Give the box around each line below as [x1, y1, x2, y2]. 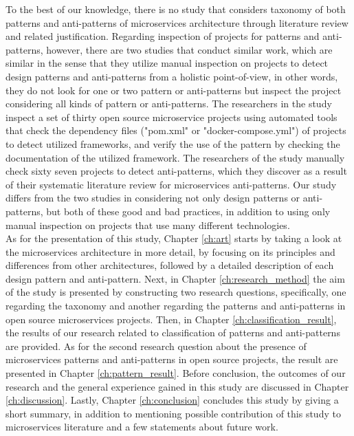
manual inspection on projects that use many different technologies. [5, 217, 290, 232]
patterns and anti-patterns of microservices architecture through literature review [5, 15, 349, 30]
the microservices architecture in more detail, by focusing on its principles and [5, 244, 335, 259]
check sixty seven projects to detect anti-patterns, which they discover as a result [5, 164, 347, 178]
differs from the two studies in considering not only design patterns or [5, 190, 300, 205]
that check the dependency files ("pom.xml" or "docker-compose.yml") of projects [5, 123, 346, 138]
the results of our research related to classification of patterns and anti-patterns [5, 325, 340, 340]
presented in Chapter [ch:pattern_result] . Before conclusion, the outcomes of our [5, 366, 346, 380]
